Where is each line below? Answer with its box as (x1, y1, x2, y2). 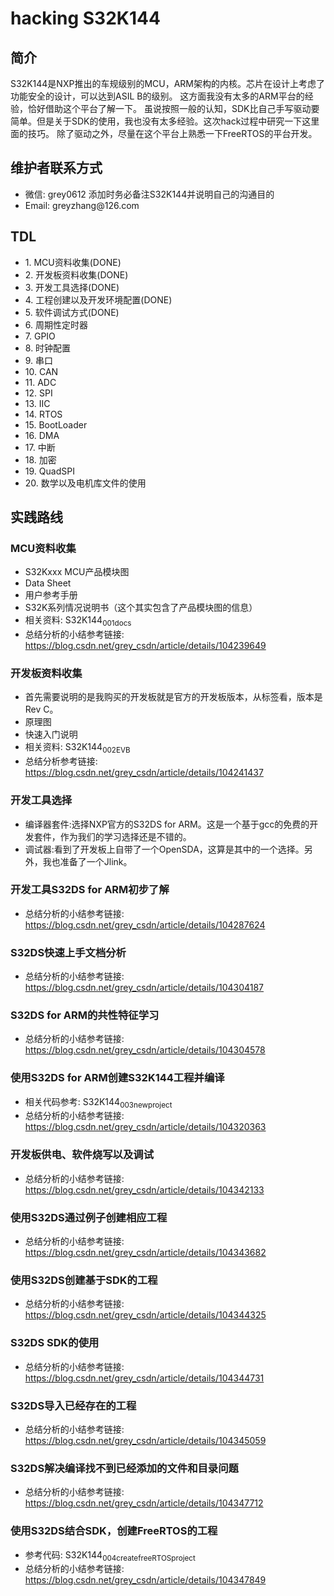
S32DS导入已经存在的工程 (10, 1398, 137, 1412)
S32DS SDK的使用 (10, 1336, 100, 1350)
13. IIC (24, 397, 51, 409)
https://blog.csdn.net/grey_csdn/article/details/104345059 (24, 1434, 267, 1446)
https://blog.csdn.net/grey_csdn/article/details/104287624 (24, 918, 266, 931)
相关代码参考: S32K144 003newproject (24, 1095, 173, 1110)
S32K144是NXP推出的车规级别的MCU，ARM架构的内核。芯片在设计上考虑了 (10, 78, 326, 89)
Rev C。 (24, 703, 59, 716)
